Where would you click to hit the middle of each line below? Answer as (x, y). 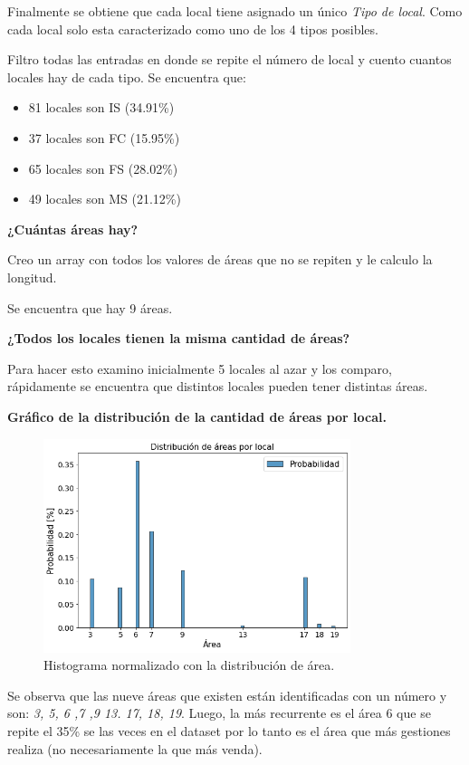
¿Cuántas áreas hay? (73, 229)
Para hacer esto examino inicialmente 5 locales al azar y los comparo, (200, 368)
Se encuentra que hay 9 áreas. (90, 307)
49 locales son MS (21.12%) (105, 199)
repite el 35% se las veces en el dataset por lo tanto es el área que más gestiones (229, 731)
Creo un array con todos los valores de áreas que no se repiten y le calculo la (220, 259)
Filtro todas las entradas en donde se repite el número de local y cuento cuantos (230, 59)
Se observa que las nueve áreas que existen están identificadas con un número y (227, 695)
